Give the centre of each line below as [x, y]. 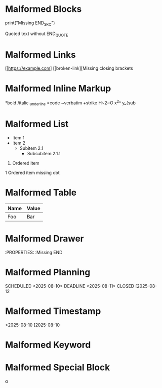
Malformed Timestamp [53, 311]
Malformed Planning [48, 272]
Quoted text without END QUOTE [37, 34]
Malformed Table [41, 193]
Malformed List [37, 124]
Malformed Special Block [58, 367]
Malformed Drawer [44, 238]
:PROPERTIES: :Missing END [34, 252]
